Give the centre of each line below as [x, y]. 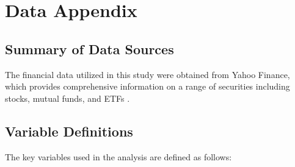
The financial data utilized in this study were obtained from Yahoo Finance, [147, 74]
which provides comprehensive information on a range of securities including [147, 86]
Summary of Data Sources [89, 48]
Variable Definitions [69, 131]
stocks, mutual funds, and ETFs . [67, 98]
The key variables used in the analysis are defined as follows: [118, 156]
